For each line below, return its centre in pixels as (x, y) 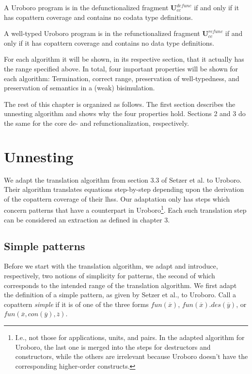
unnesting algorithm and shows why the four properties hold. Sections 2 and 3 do (125, 113)
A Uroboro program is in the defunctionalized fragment (86, 7)
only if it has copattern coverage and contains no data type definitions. (109, 42)
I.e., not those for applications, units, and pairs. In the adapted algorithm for (130, 337)
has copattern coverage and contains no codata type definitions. (98, 17)
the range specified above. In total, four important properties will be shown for (121, 68)
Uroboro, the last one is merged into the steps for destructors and (113, 347)
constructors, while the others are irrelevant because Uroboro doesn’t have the (132, 356)
